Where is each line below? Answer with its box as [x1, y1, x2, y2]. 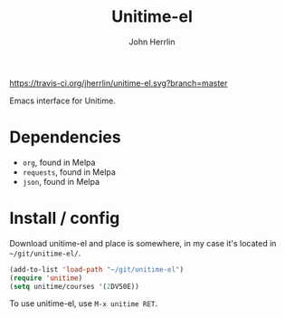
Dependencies [9, 127, 121, 148]
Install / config [9, 208, 120, 228]
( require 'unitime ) [9, 274, 83, 283]
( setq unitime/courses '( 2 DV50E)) [9, 282, 140, 291]
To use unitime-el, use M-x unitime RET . [9, 298, 158, 309]
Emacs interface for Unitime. [9, 95, 116, 106]
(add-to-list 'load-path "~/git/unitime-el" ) [9, 265, 184, 274]
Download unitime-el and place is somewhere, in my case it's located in [9, 237, 277, 248]
